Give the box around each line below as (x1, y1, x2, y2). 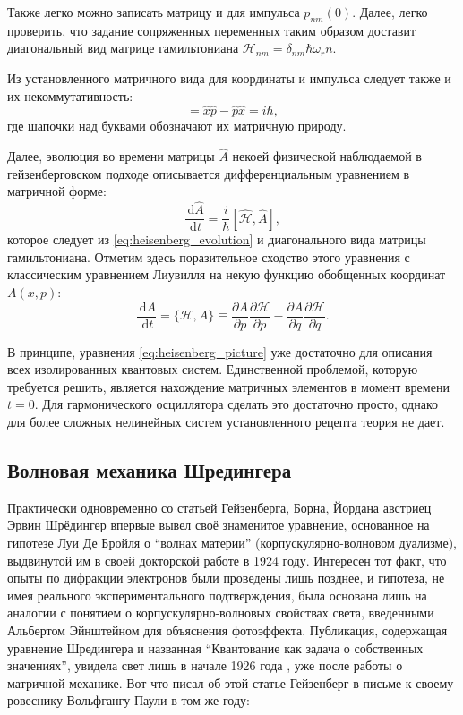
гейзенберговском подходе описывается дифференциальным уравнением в (7, 164, 410, 183)
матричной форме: (7, 182, 107, 200)
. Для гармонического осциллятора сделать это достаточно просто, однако (34, 395, 439, 413)
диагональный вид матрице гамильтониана (7, 38, 239, 57)
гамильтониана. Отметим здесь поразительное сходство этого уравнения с (7, 247, 410, 266)
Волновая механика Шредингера (7, 456, 292, 484)
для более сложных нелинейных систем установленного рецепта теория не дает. (7, 413, 445, 431)
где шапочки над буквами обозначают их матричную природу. (7, 116, 347, 135)
